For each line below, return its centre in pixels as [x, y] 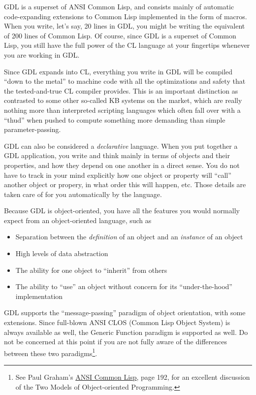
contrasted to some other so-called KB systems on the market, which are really [123, 100]
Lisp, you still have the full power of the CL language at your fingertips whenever [127, 45]
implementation [39, 296]
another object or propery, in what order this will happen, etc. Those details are [125, 184]
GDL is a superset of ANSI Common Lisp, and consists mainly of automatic [119, 6]
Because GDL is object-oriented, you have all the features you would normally [122, 211]
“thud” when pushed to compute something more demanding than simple [115, 119]
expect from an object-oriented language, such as [78, 220]
